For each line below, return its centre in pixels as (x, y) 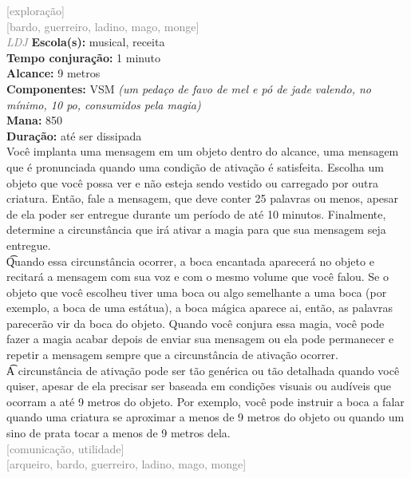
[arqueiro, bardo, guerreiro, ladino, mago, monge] (126, 464)
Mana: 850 (35, 120)
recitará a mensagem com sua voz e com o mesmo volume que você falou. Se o (198, 277)
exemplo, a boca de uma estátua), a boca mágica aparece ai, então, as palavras (200, 308)
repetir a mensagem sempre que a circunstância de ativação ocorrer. (172, 355)
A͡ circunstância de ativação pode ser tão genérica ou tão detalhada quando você (203, 370)
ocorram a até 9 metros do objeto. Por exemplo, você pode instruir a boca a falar (205, 401)
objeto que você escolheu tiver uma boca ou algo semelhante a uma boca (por (197, 292)
